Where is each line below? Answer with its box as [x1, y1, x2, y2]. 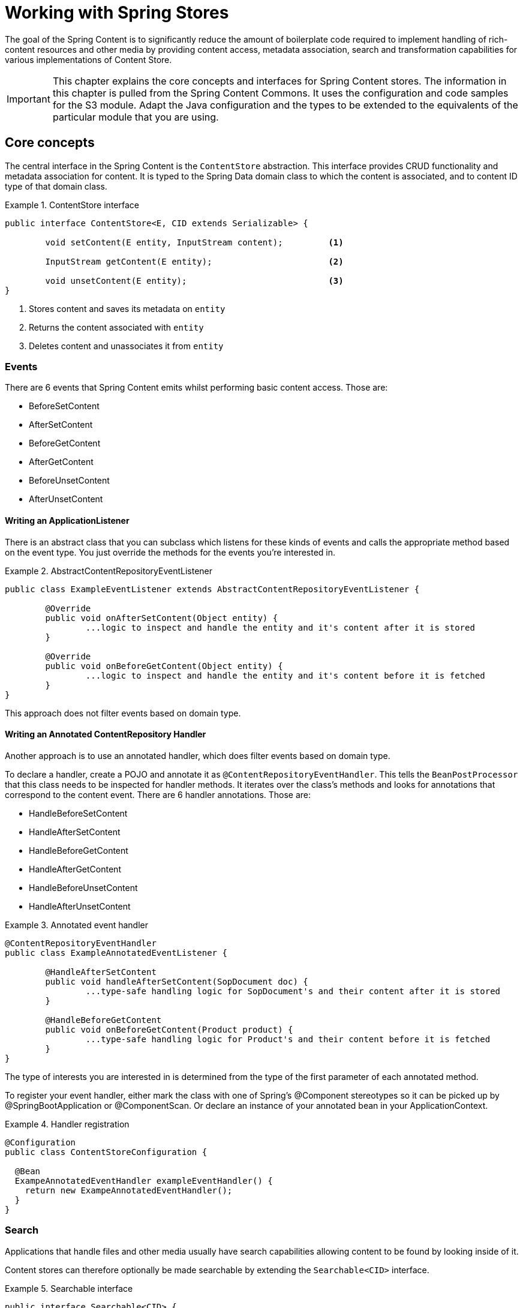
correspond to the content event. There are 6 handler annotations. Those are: [5, 789, 311, 800]
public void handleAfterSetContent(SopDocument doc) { [45, 976, 308, 986]
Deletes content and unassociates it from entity [29, 340, 224, 351]
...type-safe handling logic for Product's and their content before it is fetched [85, 1034, 491, 1044]
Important [7, 92, 50, 105]
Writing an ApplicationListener [5, 515, 130, 526]
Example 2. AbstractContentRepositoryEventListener [5, 565, 213, 576]
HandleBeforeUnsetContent [29, 882, 138, 893]
